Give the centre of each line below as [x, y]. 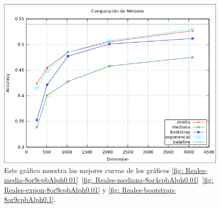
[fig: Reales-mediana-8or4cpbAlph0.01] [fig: [147, 180]
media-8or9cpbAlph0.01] [41, 180]
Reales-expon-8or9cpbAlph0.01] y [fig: [62, 189]
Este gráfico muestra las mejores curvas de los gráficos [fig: [94, 170]
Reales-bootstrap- [149, 189]
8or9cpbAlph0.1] [29, 199]
